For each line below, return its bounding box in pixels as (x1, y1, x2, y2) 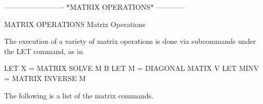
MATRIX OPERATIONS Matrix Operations (4, 18, 146, 29)
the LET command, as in (4, 45, 83, 56)
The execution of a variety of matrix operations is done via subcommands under (4, 36, 256, 46)
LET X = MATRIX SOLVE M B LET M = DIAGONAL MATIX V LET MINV (4, 63, 259, 73)
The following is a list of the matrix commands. (4, 90, 154, 100)
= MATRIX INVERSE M (4, 72, 86, 83)
